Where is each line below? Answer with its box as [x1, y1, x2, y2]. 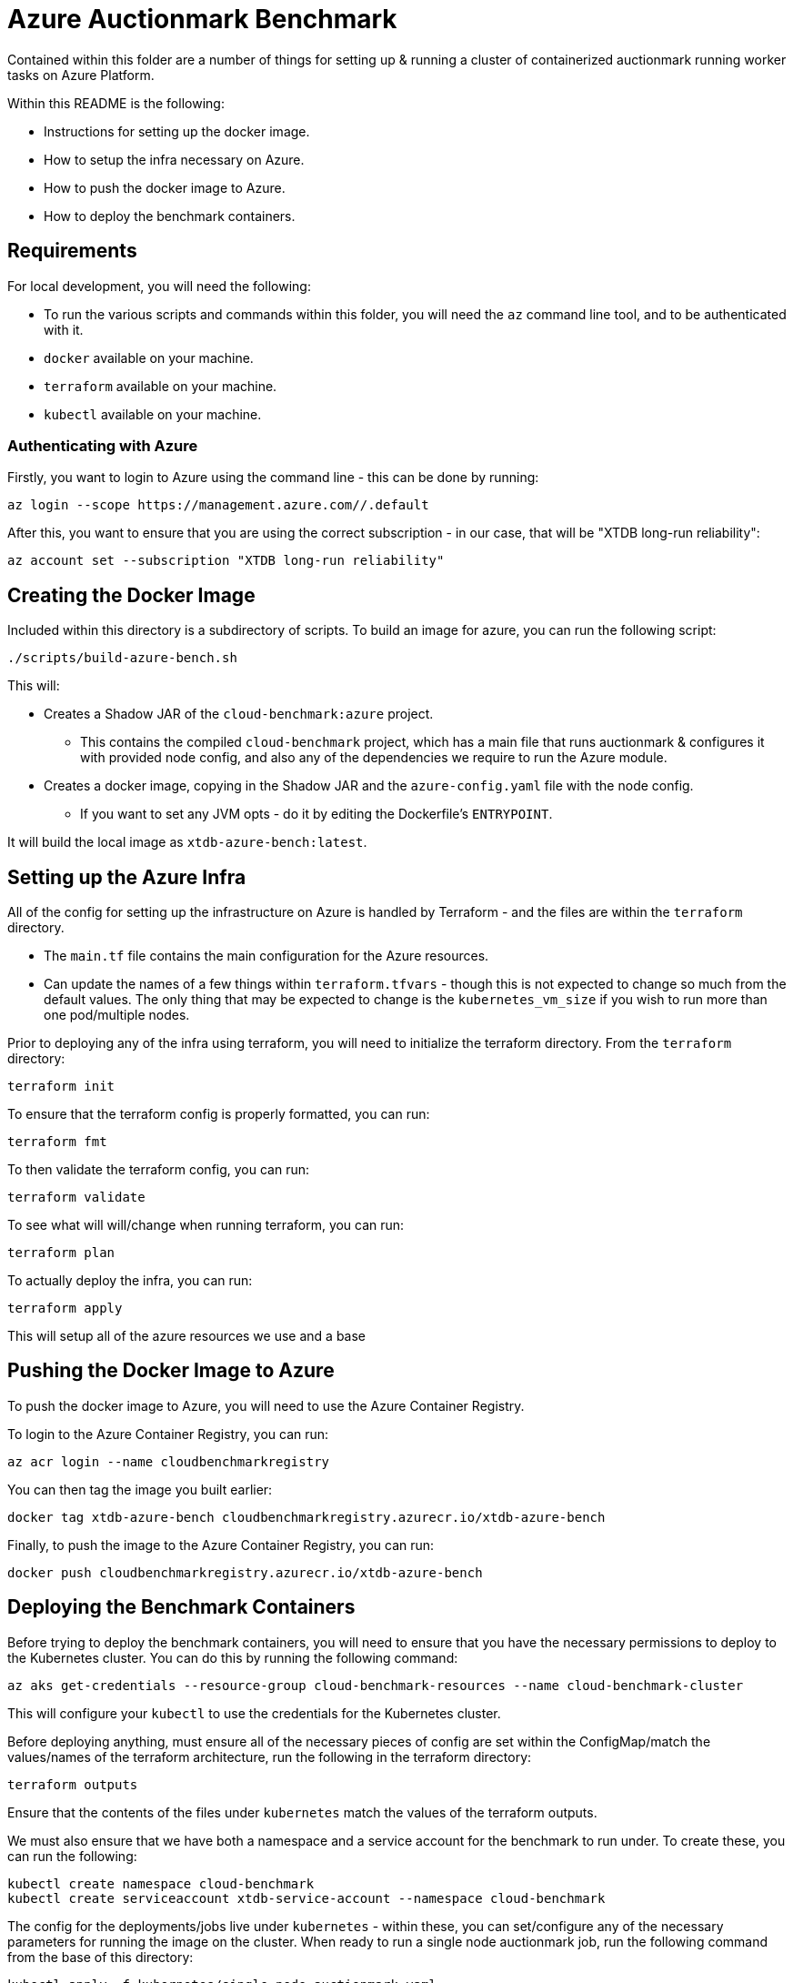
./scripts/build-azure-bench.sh [7, 650, 237, 666]
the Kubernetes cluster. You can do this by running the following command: [7, 1649, 458, 1666]
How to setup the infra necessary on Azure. [44, 151, 305, 167]
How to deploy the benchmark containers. [44, 207, 296, 224]
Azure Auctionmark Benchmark [7, 4, 397, 35]
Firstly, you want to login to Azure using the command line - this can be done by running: [7, 469, 539, 486]
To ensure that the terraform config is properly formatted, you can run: [7, 1106, 430, 1122]
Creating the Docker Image [7, 583, 256, 607]
